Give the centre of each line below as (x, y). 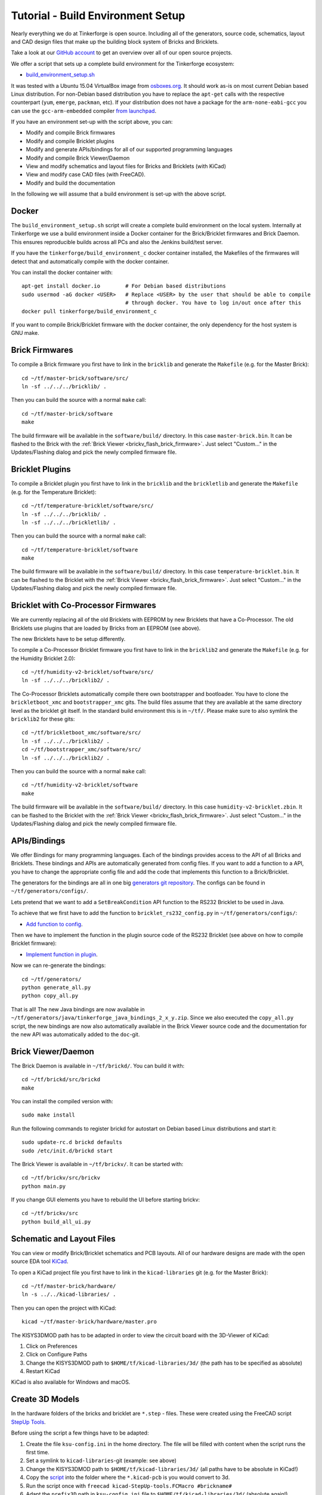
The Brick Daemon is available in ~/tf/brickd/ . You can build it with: (98, 1066)
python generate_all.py (56, 987)
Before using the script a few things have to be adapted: (80, 1433)
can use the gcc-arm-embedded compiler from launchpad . (84, 111)
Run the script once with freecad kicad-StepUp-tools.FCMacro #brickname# (129, 1485)
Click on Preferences (52, 1346)
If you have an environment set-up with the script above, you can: (92, 122)
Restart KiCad (43, 1371)
